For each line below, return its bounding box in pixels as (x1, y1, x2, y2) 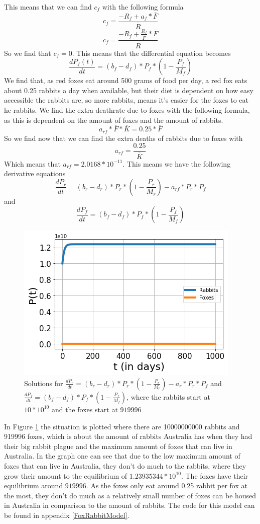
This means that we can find (4, 2, 92, 12)
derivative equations (4, 168, 66, 179)
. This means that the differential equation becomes (72, 47, 231, 58)
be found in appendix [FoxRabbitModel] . (4, 509, 129, 520)
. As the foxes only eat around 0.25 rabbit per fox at (86, 480, 247, 491)
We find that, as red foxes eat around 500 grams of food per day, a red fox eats (4, 75, 247, 86)
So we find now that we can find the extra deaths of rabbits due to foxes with (4, 132, 243, 143)
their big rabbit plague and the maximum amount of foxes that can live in (4, 440, 232, 451)
